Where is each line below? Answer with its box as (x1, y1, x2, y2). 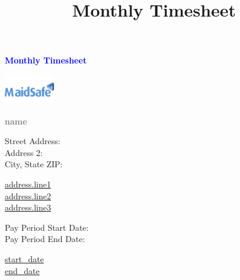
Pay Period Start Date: (5, 221, 89, 233)
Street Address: (5, 135, 60, 147)
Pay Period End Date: (5, 233, 85, 245)
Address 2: (5, 146, 43, 158)
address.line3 (5, 201, 51, 214)
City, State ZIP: (5, 158, 63, 170)
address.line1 (5, 177, 51, 190)
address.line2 (5, 189, 51, 202)
